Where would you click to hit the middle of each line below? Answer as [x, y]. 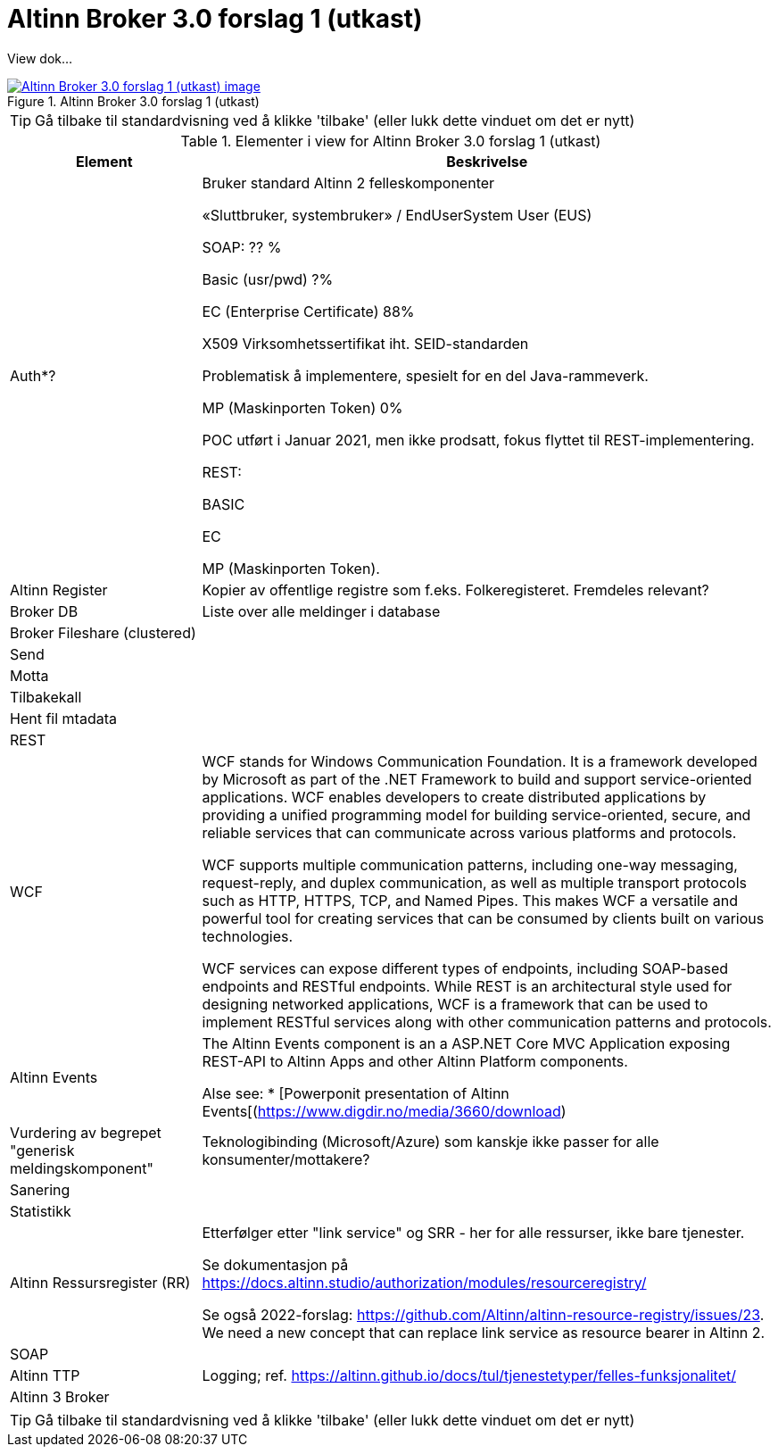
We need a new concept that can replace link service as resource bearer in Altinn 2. [484, 1332]
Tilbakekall [46, 697]
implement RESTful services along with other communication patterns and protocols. [487, 1022]
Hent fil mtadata [63, 718]
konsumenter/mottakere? [286, 1159]
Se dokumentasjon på [275, 1264]
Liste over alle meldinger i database [321, 611]
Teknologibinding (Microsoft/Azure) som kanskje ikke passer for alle [430, 1141]
